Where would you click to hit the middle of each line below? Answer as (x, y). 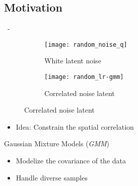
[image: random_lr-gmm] (84, 77)
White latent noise (73, 61)
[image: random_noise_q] (86, 44)
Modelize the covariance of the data (71, 161)
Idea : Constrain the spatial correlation (75, 126)
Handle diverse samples (52, 177)
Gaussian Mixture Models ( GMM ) (57, 144)
